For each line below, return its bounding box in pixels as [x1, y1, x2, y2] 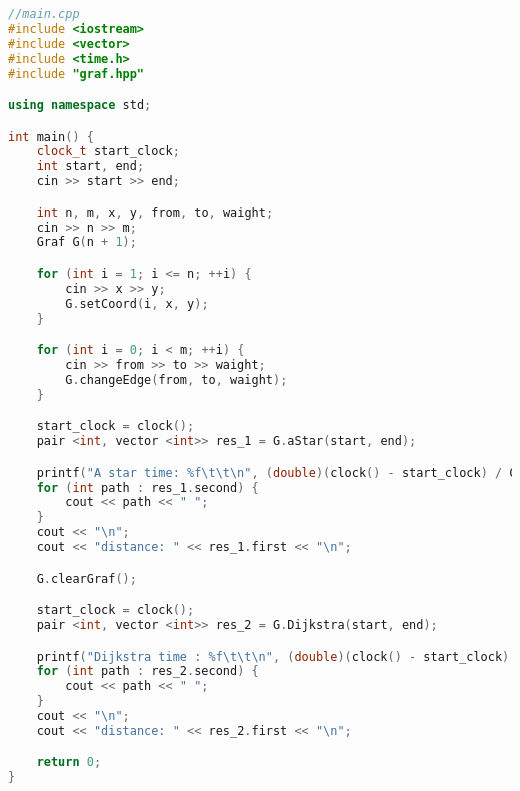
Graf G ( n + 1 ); [36, 235, 137, 250]
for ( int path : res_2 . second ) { [36, 664, 259, 679]
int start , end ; [36, 159, 145, 174]
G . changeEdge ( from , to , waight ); [65, 372, 288, 387]
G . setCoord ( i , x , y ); [65, 296, 209, 311]
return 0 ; [36, 755, 102, 770]
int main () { [8, 129, 94, 144]
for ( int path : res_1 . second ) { [36, 480, 259, 495]
